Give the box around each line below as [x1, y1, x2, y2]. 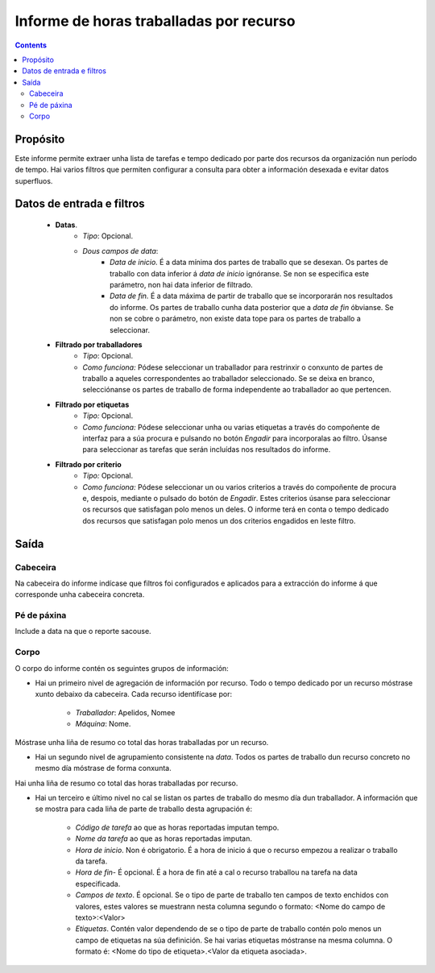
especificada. [75, 879, 121, 888]
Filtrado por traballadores [55, 339, 143, 350]
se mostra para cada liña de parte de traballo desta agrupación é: [35, 804, 253, 814]
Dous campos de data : [82, 246, 159, 255]
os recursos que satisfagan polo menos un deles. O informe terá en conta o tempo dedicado [82, 504, 390, 515]
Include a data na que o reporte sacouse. [14, 627, 152, 636]
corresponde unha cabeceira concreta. [14, 590, 145, 599]
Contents [14, 40, 48, 50]
